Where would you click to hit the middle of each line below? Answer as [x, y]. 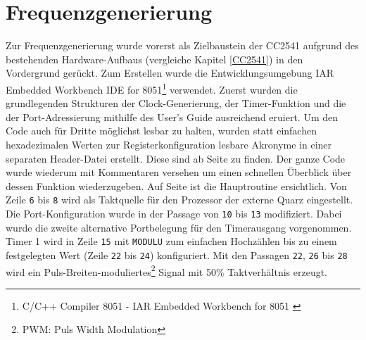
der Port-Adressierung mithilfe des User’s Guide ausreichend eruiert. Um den [172, 117]
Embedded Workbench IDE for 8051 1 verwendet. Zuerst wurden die [152, 88]
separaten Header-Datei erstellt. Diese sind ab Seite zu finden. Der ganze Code [176, 158]
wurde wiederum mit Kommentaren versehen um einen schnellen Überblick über [179, 172]
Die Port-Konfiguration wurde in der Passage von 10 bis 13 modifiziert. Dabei [174, 213]
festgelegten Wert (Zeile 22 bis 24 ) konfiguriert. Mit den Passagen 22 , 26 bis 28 [177, 254]
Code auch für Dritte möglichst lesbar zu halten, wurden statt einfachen [161, 131]
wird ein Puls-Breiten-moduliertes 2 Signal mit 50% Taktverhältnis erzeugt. [167, 270]
